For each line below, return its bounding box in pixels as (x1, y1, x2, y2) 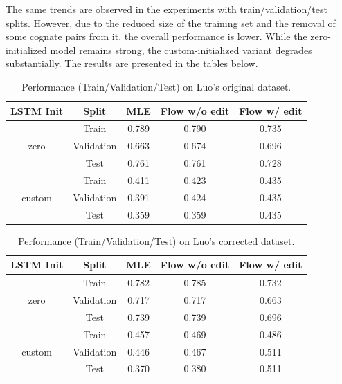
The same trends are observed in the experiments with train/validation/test (6, 2, 327, 16)
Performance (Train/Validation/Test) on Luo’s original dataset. (21, 79, 291, 93)
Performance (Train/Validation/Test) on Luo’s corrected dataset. (18, 233, 295, 248)
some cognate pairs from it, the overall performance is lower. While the (6, 29, 307, 44)
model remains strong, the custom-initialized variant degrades (50, 42, 312, 57)
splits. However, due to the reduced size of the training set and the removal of (6, 15, 336, 30)
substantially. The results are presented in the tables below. (6, 56, 258, 71)
